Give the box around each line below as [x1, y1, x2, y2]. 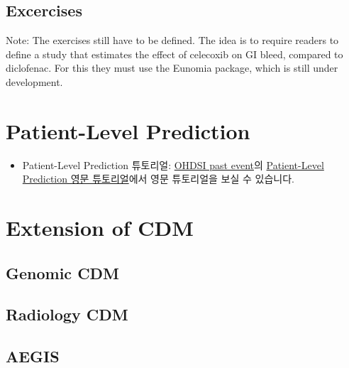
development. [6, 74, 63, 89]
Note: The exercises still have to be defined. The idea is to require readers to [6, 33, 339, 48]
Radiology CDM [6, 303, 128, 325]
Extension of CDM [6, 213, 194, 242]
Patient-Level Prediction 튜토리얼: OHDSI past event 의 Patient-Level [22, 157, 324, 172]
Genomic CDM [6, 261, 120, 283]
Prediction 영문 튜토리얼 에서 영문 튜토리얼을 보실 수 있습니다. [22, 171, 294, 186]
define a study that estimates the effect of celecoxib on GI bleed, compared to [6, 46, 343, 61]
